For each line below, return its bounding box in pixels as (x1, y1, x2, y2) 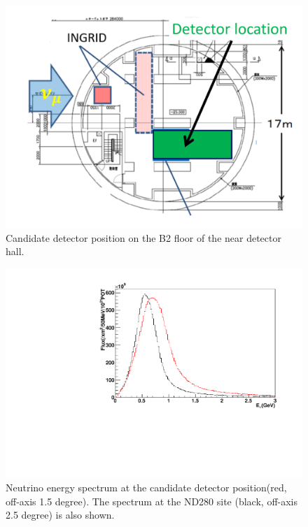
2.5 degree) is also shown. (6, 507, 115, 522)
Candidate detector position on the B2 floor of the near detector (6, 230, 281, 245)
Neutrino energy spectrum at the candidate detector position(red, (6, 480, 287, 495)
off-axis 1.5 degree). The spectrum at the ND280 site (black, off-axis (6, 493, 298, 508)
